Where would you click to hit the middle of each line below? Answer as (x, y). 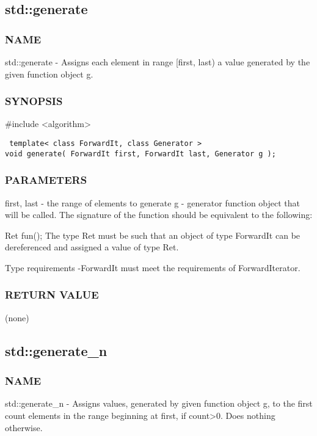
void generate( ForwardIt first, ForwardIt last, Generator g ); (140, 154)
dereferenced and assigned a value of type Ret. (92, 247)
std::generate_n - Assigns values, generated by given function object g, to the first (159, 403)
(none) (17, 317)
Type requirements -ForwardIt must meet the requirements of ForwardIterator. (153, 267)
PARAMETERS (46, 180)
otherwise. (24, 427)
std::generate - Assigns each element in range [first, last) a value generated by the (158, 62)
